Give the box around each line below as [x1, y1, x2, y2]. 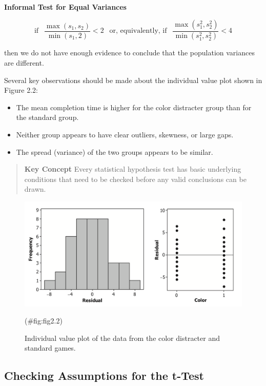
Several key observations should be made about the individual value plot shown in [4, 74, 262, 85]
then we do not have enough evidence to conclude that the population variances [4, 47, 255, 58]
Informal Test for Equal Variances [4, 2, 127, 12]
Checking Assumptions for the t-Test [4, 368, 204, 383]
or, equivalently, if [109, 27, 167, 35]
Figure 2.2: [4, 85, 38, 95]
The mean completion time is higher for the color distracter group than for [16, 101, 252, 112]
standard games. [25, 342, 76, 353]
